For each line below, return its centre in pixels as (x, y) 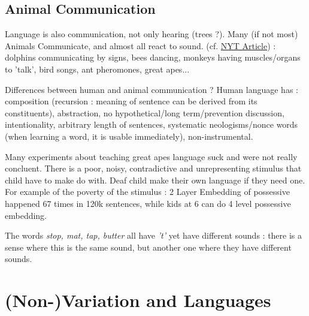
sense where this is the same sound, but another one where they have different (148, 247)
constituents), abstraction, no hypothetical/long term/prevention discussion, (145, 112)
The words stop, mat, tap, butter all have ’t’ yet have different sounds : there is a (154, 235)
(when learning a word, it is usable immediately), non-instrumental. (129, 136)
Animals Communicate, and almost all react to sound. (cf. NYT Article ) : (140, 45)
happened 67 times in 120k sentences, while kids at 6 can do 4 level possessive (148, 203)
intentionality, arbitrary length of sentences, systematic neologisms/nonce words (152, 124)
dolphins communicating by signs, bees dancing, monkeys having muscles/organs (153, 57)
